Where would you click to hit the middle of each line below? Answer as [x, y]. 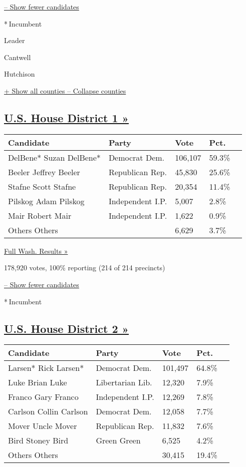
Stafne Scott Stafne [42, 186]
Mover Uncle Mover [43, 426]
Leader [15, 40]
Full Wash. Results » [36, 251]
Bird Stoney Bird [38, 440]
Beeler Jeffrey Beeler [44, 172]
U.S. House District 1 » [66, 117]
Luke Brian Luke [38, 382]
